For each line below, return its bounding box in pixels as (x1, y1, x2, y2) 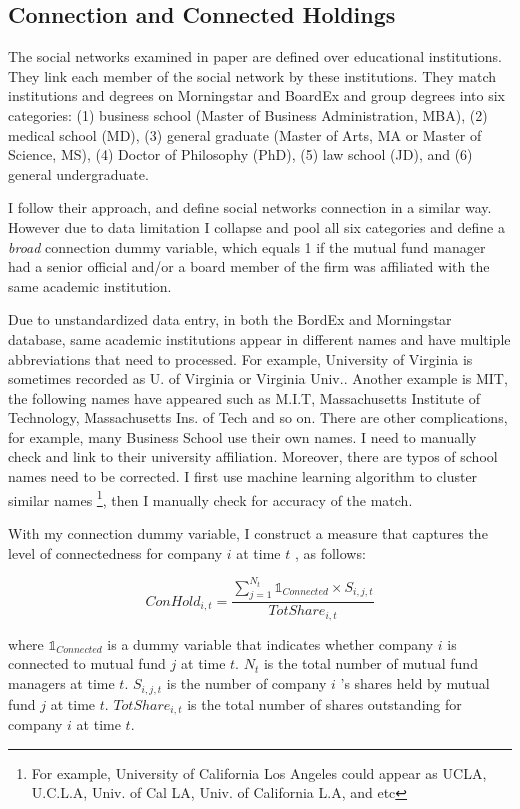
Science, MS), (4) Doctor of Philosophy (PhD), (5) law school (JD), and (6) (8, 144, 473, 165)
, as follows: (294, 542, 366, 563)
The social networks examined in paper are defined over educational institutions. (8, 46, 502, 67)
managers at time (8, 673, 115, 694)
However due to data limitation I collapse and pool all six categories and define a (8, 216, 505, 237)
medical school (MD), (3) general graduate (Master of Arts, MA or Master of (8, 124, 482, 145)
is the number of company (166, 673, 327, 694)
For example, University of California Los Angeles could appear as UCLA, (31, 762, 487, 783)
